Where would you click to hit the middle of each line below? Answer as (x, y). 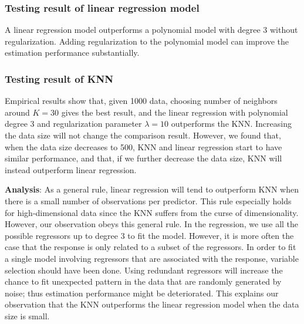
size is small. (27, 315)
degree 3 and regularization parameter (73, 124)
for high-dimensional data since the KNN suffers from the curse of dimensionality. (152, 212)
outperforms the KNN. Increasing (231, 124)
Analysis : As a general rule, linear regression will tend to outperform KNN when (152, 189)
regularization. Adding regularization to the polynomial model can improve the (147, 41)
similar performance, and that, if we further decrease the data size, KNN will (143, 158)
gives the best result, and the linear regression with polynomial (175, 112)
